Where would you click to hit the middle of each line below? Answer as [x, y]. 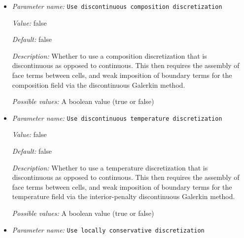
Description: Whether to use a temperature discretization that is [110, 167]
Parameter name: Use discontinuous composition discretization [117, 6]
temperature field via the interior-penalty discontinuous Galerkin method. [123, 196]
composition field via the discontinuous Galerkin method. [99, 85]
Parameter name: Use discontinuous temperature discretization [117, 118]
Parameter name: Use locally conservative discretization [108, 229]
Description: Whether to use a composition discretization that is [109, 55]
